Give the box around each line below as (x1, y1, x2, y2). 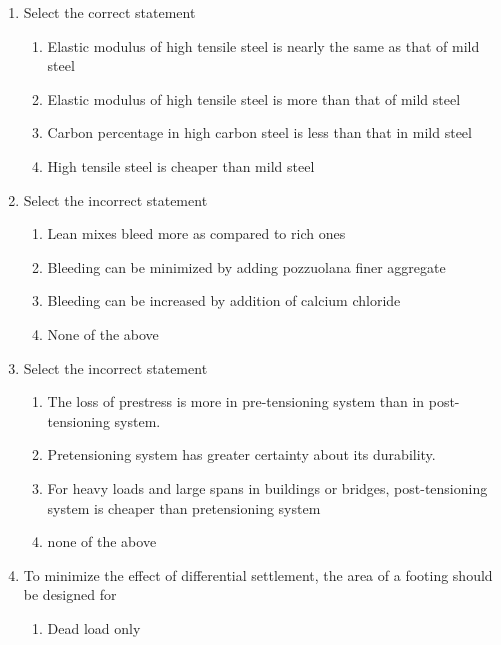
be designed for (23, 584, 117, 605)
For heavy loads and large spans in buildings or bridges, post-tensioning (47, 477, 488, 498)
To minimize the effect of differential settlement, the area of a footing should (23, 564, 493, 585)
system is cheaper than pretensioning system (47, 497, 321, 518)
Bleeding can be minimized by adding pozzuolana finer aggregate (47, 256, 446, 277)
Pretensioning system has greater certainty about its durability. (47, 444, 436, 465)
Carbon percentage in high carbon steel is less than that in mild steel (47, 122, 472, 143)
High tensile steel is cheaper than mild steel (47, 155, 315, 176)
